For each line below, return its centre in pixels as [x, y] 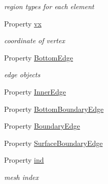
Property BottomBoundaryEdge [54, 109]
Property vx [23, 23]
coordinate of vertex [34, 40]
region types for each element [49, 6]
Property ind [24, 160]
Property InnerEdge [35, 91]
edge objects [22, 74]
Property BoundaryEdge [42, 126]
